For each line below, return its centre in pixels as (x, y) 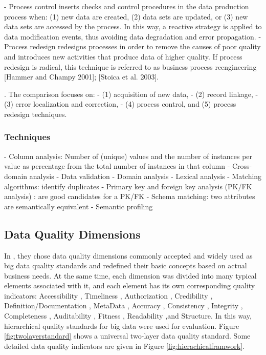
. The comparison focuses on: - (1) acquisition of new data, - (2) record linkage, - (131, 94)
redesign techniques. (36, 114)
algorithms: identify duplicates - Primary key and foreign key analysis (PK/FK (128, 186)
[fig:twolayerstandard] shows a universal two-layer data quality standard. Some (127, 336)
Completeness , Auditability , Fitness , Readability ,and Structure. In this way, (128, 316)
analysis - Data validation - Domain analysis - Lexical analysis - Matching (146, 176)
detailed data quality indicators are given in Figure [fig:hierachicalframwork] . (124, 346)
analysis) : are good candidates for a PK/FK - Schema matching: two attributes (130, 196)
